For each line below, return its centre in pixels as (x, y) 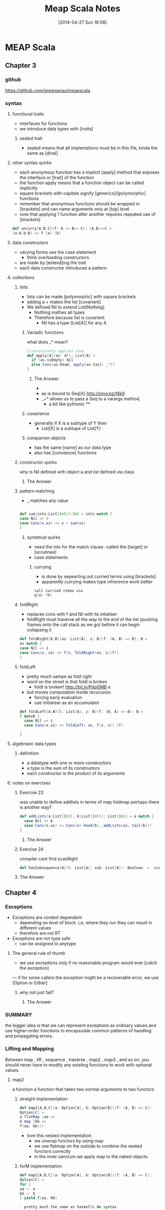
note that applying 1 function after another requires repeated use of (87, 214)
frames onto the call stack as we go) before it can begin (83, 625)
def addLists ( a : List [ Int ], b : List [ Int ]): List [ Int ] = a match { (87, 817)
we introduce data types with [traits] (56, 128)
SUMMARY (19, 1015)
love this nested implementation (59, 1135)
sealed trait (31, 138)
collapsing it (39, 630)
